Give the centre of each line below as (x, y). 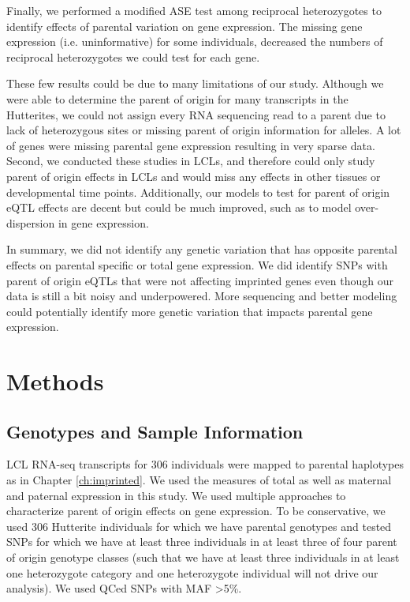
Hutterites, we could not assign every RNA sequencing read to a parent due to (196, 114)
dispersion (31, 222)
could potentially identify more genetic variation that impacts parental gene (190, 311)
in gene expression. (103, 222)
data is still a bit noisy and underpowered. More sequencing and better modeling (202, 296)
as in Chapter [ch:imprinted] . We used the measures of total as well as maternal (199, 480)
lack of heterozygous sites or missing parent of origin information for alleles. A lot (204, 130)
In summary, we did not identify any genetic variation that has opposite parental (202, 249)
